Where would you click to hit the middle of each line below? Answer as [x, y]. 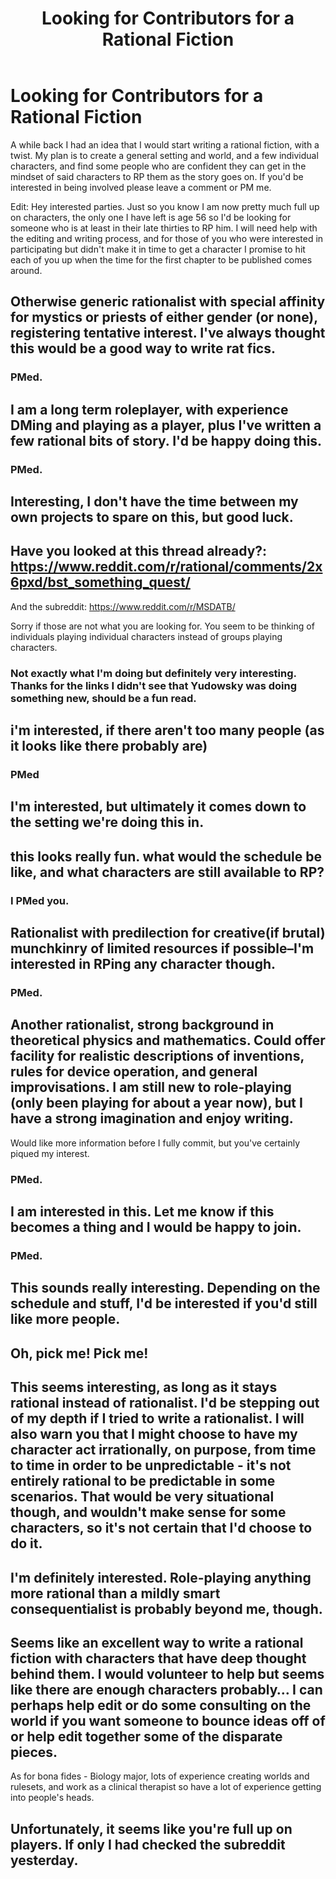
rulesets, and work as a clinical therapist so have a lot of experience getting [166, 1787]
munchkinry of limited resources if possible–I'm [162, 948]
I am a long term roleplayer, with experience [149, 409]
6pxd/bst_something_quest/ [100, 582]
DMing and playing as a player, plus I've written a [166, 425]
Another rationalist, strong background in [142, 1025]
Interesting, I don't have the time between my [154, 501]
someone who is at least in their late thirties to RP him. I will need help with [164, 228]
